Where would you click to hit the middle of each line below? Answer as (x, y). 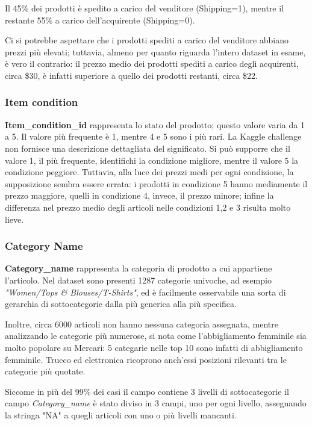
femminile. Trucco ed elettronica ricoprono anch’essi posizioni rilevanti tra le (146, 359)
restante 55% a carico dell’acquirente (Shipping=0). (100, 20)
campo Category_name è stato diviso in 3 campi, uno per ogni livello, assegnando (156, 403)
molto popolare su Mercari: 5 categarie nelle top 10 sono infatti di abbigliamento (154, 347)
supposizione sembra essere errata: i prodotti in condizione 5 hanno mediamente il (156, 183)
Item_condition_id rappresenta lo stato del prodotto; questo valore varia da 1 (155, 124)
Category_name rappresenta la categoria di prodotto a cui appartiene (139, 268)
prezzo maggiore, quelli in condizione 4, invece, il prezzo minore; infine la (139, 195)
